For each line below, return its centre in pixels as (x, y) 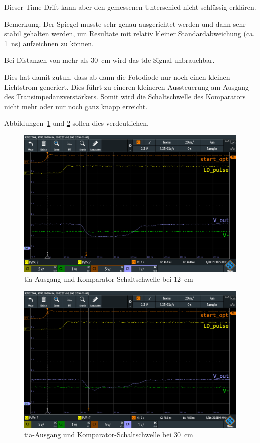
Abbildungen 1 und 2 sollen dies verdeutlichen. (76, 123)
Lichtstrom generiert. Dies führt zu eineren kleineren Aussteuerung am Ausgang (127, 86)
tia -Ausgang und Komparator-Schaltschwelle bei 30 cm (109, 435)
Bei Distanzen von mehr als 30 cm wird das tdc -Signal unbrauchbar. (109, 60)
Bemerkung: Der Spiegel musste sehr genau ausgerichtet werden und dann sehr (125, 23)
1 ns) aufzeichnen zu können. (49, 43)
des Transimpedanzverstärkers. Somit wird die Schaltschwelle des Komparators (125, 96)
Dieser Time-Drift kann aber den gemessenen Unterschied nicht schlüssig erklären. (130, 7)
